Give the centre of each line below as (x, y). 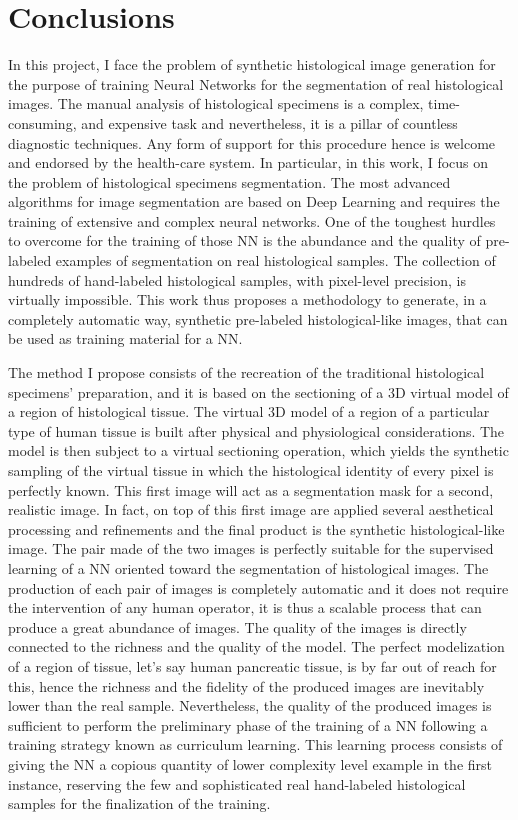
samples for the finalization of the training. (139, 803)
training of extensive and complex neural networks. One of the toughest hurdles (252, 220)
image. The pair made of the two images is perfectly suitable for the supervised (251, 548)
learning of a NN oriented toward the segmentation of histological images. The (248, 567)
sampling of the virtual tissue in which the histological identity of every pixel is (251, 470)
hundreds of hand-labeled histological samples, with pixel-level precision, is (237, 279)
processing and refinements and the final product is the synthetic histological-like (256, 528)
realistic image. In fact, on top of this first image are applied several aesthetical (251, 509)
